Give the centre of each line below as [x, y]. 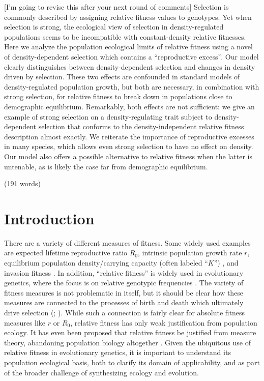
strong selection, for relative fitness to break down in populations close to [118, 96]
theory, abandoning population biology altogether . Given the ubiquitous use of [127, 342]
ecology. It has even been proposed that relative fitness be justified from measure [130, 332]
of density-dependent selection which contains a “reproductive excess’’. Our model [131, 56]
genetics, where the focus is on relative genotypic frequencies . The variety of [124, 283]
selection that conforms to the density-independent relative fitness [141, 126]
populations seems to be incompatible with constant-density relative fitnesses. [125, 36]
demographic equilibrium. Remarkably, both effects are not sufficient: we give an [129, 106]
